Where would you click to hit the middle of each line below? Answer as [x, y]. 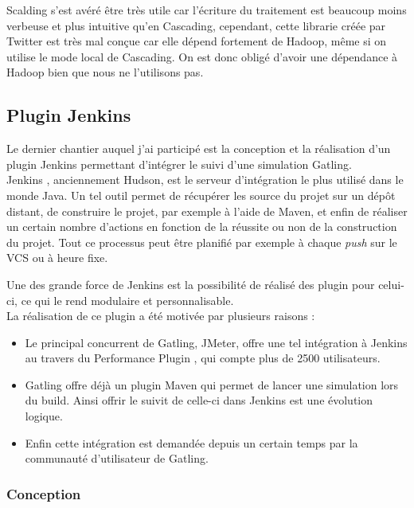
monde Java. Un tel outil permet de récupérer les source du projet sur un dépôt [201, 195]
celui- [391, 284]
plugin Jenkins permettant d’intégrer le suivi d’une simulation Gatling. [179, 164]
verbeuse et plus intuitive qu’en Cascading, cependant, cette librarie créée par [196, 25]
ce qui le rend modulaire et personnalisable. [127, 300]
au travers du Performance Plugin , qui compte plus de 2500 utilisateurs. [203, 358]
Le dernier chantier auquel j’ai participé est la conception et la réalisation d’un [199, 148]
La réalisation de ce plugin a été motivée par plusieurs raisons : [161, 316]
